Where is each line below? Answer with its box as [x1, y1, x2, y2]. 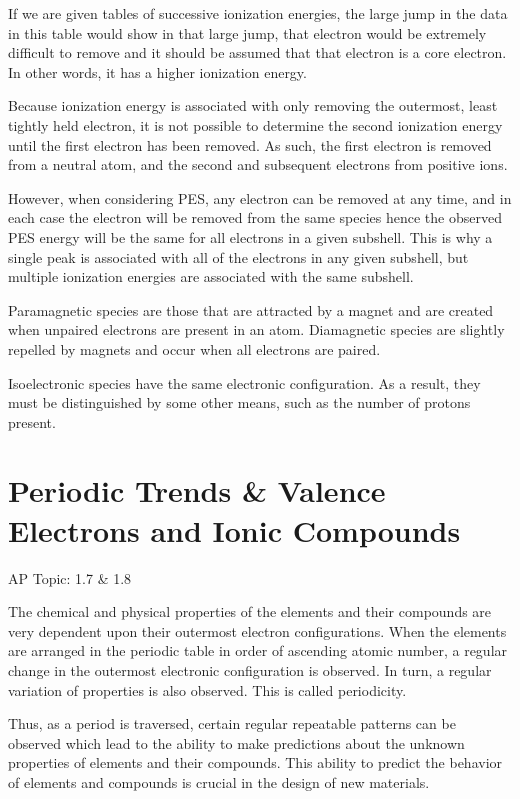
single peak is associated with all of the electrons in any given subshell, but [8, 246, 469, 267]
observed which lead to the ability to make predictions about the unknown [8, 732, 465, 753]
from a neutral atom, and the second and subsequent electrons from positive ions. [8, 154, 508, 175]
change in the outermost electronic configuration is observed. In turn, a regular [8, 659, 492, 680]
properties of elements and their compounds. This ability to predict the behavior [8, 752, 503, 773]
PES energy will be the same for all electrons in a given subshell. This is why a [8, 226, 493, 247]
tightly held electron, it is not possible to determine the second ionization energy [8, 114, 503, 135]
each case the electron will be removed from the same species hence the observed [8, 207, 502, 228]
